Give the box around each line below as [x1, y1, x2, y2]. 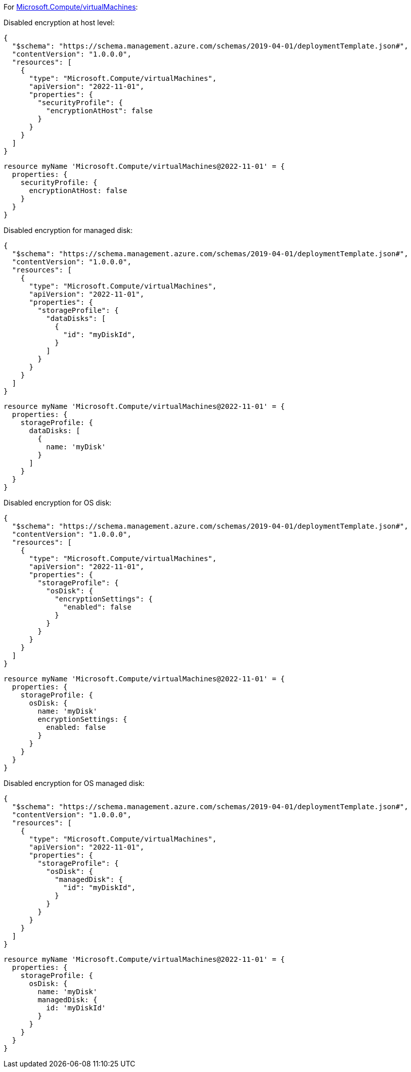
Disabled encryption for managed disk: [4, 226, 133, 235]
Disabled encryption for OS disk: [4, 498, 112, 507]
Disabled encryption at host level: [4, 18, 115, 27]
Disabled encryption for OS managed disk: [4, 779, 145, 787]
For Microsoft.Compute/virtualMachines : [4, 3, 138, 11]
